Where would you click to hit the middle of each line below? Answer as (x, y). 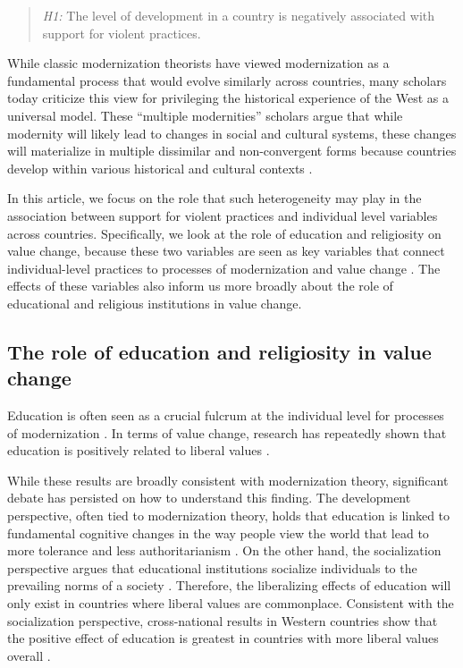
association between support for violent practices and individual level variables (223, 215)
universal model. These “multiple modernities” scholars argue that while (205, 115)
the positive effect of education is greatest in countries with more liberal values (223, 638)
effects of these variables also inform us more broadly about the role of (200, 286)
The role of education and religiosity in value (219, 351)
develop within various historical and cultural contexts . (160, 168)
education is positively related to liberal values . (139, 450)
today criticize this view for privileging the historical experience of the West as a (228, 98)
